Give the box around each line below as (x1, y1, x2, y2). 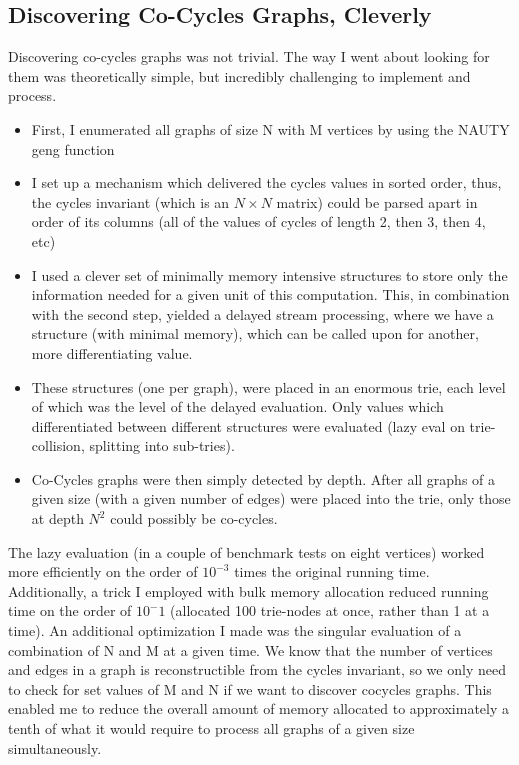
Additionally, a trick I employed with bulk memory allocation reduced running (8, 580, 489, 601)
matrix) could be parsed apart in (276, 191, 478, 212)
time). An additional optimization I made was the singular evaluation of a (8, 620, 462, 641)
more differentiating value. (31, 342, 193, 363)
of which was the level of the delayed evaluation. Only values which (31, 396, 444, 417)
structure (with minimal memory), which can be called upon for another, (31, 323, 479, 344)
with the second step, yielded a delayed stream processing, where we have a (31, 303, 494, 324)
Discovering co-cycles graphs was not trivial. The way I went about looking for (8, 46, 490, 67)
